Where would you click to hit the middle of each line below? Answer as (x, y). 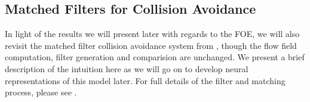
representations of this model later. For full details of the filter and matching (145, 80)
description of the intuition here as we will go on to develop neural (127, 68)
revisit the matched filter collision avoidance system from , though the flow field (151, 45)
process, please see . (41, 92)
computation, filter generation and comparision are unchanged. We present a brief (155, 57)
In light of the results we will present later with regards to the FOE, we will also (152, 34)
